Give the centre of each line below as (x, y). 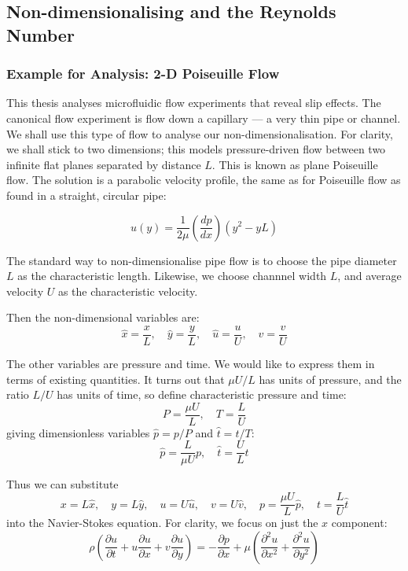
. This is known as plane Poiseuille (295, 164)
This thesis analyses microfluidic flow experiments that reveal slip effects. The (194, 103)
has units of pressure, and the (330, 379)
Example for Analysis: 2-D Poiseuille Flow (143, 74)
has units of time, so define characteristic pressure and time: (202, 394)
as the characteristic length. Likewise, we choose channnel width (172, 276)
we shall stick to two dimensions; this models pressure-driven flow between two (196, 149)
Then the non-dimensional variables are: (103, 317)
